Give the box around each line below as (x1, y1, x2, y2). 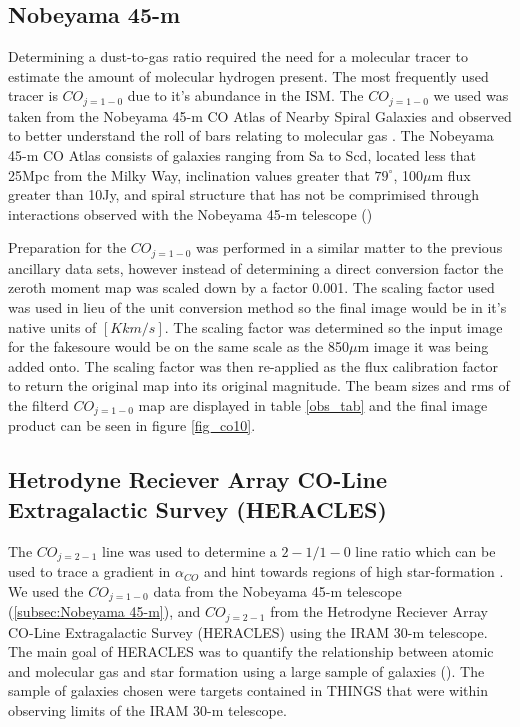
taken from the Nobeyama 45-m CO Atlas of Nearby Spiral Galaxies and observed (8, 105, 512, 126)
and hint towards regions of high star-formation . (203, 561, 504, 582)
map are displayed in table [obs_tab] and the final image (138, 395, 488, 416)
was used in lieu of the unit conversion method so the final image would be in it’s (8, 297, 507, 318)
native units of (8, 316, 97, 337)
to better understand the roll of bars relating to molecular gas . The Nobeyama (8, 125, 494, 146)
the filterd (8, 395, 69, 416)
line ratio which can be (355, 540, 496, 561)
